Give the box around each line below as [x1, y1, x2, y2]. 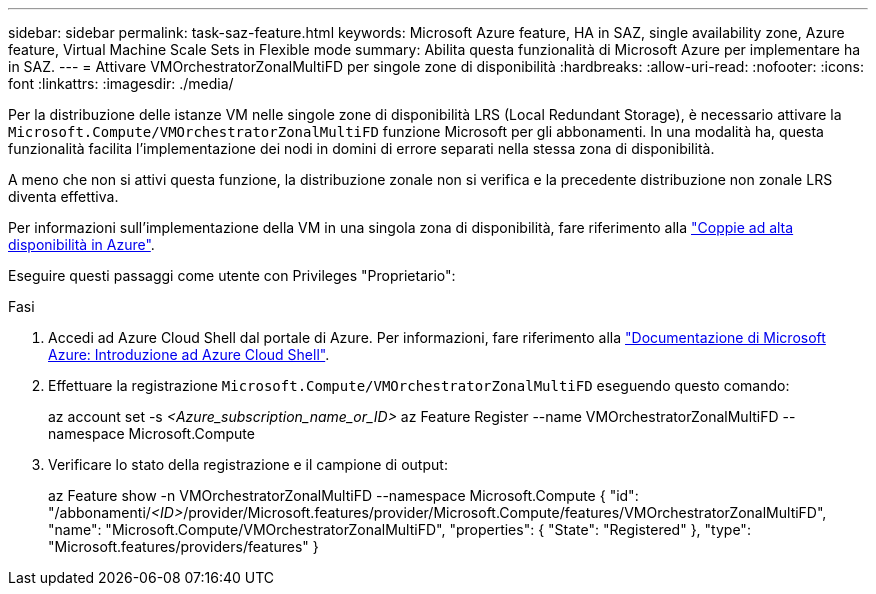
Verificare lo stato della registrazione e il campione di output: [48, 456, 448, 473]
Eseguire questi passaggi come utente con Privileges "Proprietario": [8, 267, 456, 284]
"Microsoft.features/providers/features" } [48, 538, 319, 555]
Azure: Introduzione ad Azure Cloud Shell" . [48, 346, 330, 363]
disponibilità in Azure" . [8, 236, 155, 253]
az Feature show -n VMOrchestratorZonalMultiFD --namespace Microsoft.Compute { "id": [48, 487, 639, 504]
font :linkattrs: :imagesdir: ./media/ [8, 75, 234, 92]
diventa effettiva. [8, 188, 119, 205]
